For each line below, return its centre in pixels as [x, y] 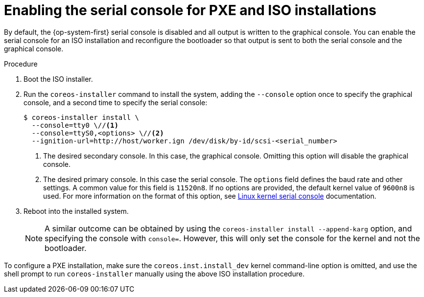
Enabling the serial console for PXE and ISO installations [190, 10]
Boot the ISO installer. [58, 79]
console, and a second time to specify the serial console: [116, 102]
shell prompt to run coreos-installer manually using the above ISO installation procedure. [154, 274]
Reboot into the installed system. [76, 211]
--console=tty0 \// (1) [75, 125]
